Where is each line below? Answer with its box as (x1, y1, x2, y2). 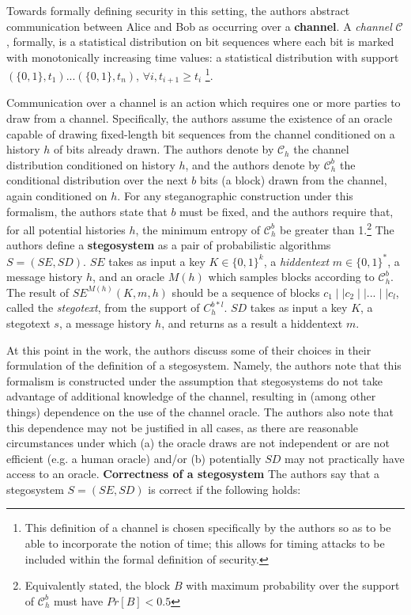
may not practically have (284, 450, 405, 466)
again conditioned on (6, 188, 107, 204)
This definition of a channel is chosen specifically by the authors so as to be (25, 519, 391, 536)
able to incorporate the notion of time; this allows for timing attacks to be (25, 535, 385, 552)
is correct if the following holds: (148, 480, 301, 497)
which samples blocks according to (208, 268, 375, 285)
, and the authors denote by (185, 156, 321, 173)
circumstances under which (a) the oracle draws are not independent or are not (6, 435, 390, 451)
